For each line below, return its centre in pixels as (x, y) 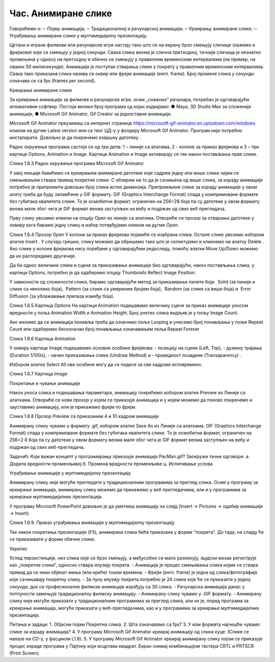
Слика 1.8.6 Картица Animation (43, 338)
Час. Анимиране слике (61, 13)
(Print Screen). (25, 653)
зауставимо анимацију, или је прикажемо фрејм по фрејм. (73, 407)
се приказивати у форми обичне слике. (52, 539)
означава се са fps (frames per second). (53, 81)
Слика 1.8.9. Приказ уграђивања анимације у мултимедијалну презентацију (92, 523)
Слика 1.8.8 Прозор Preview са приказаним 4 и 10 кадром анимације (84, 416)
